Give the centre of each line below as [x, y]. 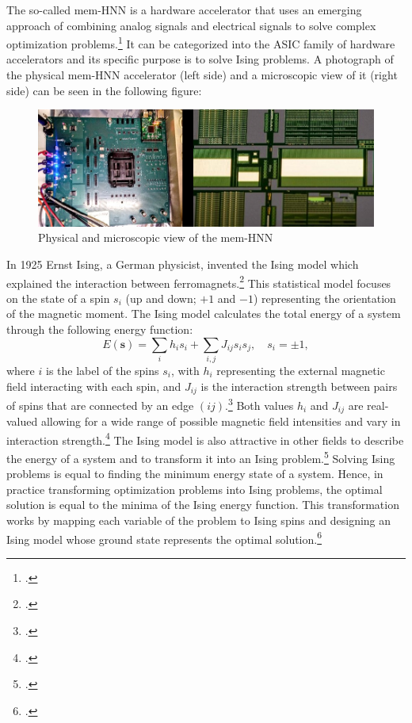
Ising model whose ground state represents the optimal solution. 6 [164, 537]
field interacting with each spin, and [94, 386]
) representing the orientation [324, 298]
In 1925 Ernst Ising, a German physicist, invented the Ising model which [183, 264]
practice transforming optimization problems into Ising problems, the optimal [195, 489]
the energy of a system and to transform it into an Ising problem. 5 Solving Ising [201, 457]
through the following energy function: [100, 329]
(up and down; [161, 298]
